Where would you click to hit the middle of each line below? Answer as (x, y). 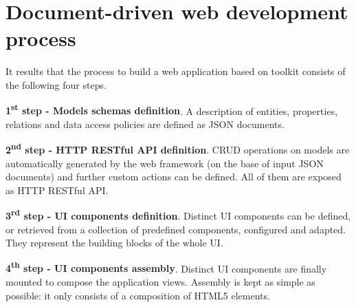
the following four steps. (56, 84)
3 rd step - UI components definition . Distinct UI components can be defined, (178, 215)
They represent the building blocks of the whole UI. (114, 243)
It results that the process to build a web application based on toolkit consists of (176, 71)
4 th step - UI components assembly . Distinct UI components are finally (166, 267)
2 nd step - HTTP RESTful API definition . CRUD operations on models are (178, 148)
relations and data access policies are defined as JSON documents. (145, 124)
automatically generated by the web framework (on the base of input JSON (165, 163)
